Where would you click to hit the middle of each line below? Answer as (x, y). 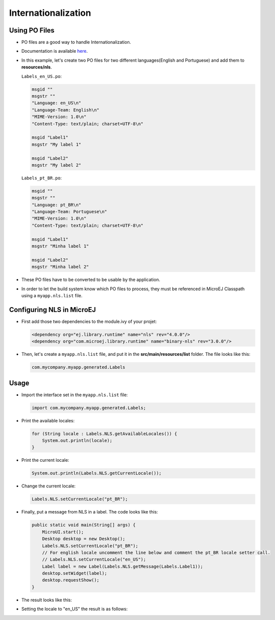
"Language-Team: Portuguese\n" (70, 212)
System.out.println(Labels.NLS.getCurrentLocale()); (97, 473)
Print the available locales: (48, 420)
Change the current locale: (48, 486)
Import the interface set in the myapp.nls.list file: (75, 395)
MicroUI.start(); (63, 532)
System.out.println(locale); (77, 441)
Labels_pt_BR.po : (42, 178)
